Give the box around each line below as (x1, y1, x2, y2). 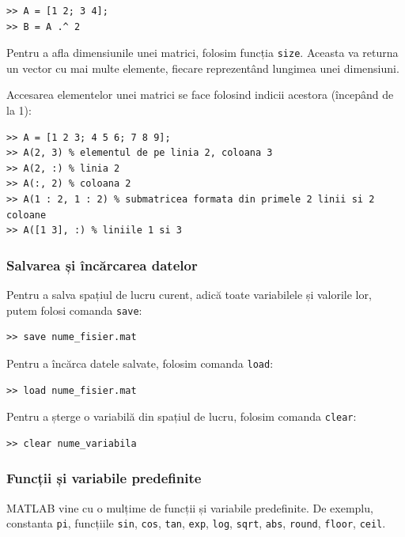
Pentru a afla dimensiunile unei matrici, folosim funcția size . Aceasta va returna (6, 44, 399, 61)
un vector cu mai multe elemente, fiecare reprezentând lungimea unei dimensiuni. (6, 59, 399, 76)
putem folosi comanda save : (6, 301, 142, 318)
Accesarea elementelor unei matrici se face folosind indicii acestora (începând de (6, 86, 394, 103)
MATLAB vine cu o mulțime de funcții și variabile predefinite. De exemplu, (6, 499, 373, 516)
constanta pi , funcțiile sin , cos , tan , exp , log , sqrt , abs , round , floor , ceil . (6, 515, 386, 531)
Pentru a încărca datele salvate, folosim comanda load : (6, 354, 274, 371)
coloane (6, 209, 47, 221)
